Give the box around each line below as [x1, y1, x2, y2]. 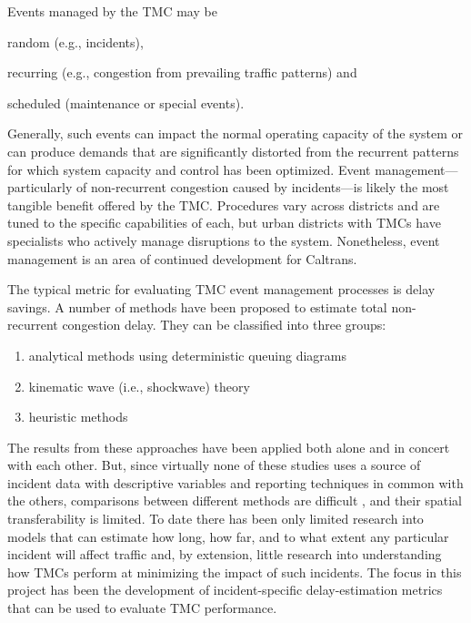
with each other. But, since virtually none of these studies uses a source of [7, 455, 421, 475]
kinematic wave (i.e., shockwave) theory [28, 376, 250, 395]
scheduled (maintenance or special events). [7, 93, 245, 112]
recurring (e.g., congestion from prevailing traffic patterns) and [7, 63, 357, 82]
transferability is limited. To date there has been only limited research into [7, 509, 424, 528]
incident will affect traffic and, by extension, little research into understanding [7, 545, 442, 564]
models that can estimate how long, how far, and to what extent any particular [7, 526, 449, 546]
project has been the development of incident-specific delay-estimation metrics [7, 580, 443, 599]
